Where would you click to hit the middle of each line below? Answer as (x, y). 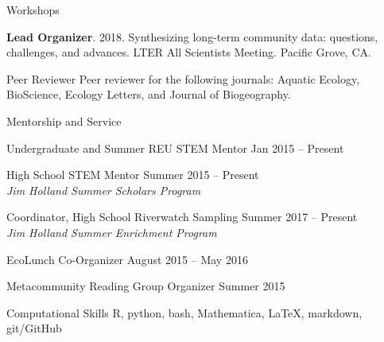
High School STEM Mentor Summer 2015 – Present (133, 175)
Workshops (33, 10)
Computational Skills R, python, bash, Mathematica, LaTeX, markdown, (184, 312)
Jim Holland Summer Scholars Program (104, 190)
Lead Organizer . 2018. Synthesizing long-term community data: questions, (192, 36)
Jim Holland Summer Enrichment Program (112, 232)
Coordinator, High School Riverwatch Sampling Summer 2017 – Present (182, 217)
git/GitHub (34, 328)
